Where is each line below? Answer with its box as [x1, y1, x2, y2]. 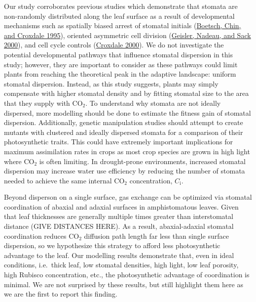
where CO [4, 156, 35, 166]
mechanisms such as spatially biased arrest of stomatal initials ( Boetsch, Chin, [4, 20, 241, 31]
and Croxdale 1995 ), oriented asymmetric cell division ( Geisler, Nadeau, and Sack [4, 30, 251, 40]
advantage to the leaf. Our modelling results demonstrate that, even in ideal [4, 250, 234, 260]
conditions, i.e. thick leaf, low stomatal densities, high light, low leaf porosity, [4, 259, 239, 270]
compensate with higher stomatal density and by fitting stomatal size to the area [4, 88, 249, 98]
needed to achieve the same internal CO [4, 175, 125, 185]
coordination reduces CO [4, 230, 79, 241]
